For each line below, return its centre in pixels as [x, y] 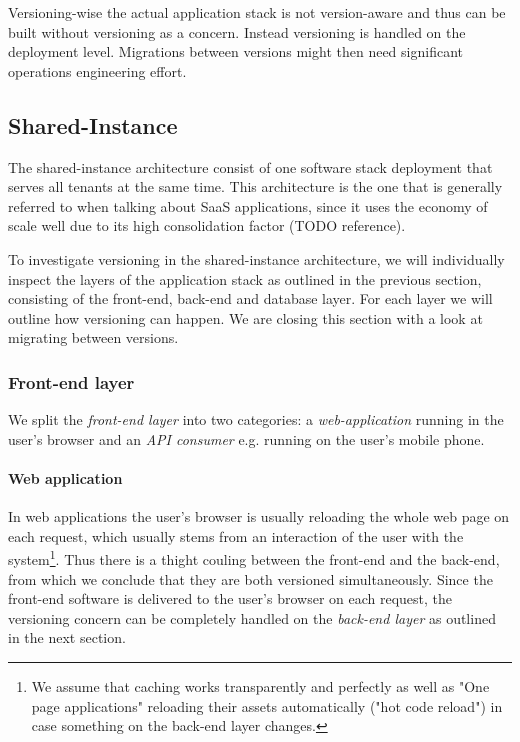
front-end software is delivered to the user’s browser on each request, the [230, 598]
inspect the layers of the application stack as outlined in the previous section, [245, 278]
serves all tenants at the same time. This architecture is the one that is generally [255, 186]
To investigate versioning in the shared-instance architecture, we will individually [256, 258]
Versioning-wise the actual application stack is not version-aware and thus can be [257, 12]
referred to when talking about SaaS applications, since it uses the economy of [248, 205]
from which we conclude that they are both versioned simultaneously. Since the [250, 578]
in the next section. [67, 637]
